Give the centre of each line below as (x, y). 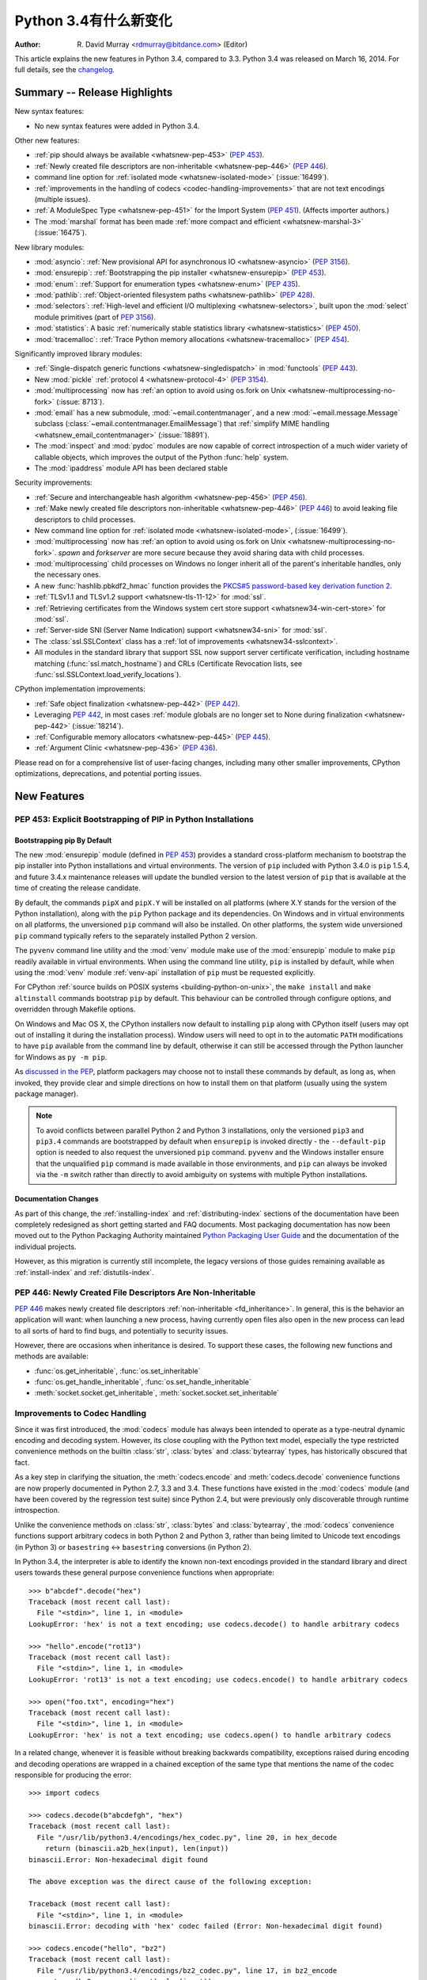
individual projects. (45, 1247)
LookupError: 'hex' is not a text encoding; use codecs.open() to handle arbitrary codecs (210, 1735)
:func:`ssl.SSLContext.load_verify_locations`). (108, 674)
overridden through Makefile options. (75, 1009)
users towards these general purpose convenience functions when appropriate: (144, 1573)
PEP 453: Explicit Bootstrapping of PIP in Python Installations (134, 819)
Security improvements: (53, 482)
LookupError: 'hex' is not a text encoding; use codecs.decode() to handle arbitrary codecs (214, 1624)
